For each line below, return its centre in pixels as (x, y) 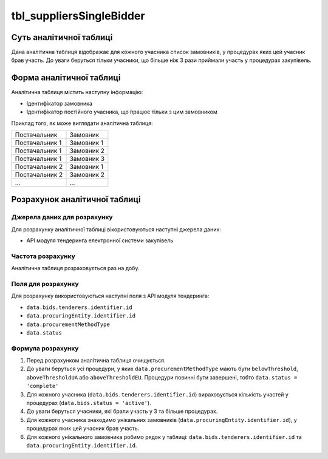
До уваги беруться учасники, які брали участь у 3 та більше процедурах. (122, 411)
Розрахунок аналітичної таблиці (76, 199)
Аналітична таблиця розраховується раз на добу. (75, 268)
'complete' (43, 386)
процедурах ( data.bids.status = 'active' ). (89, 403)
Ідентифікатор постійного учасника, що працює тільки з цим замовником (122, 112)
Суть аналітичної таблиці (62, 37)
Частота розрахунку (43, 256)
